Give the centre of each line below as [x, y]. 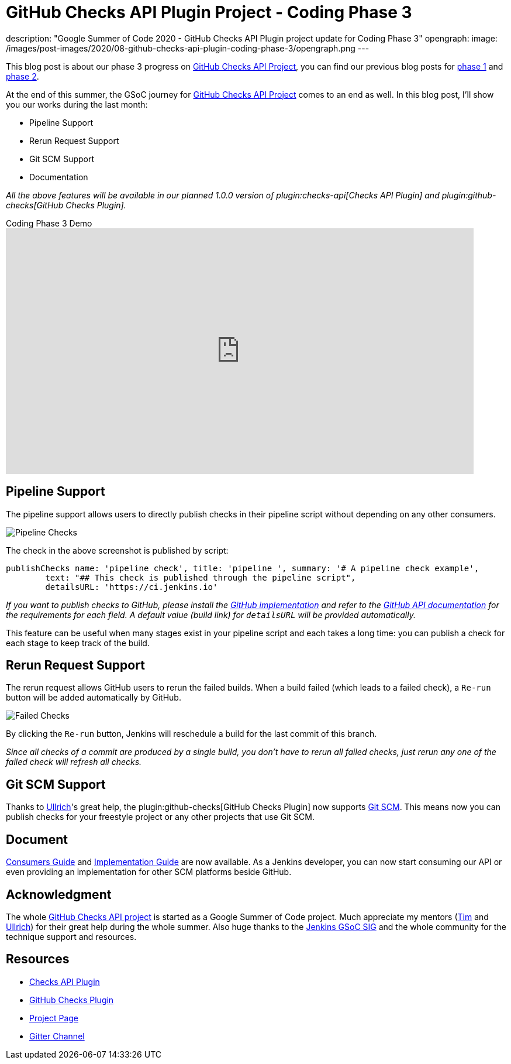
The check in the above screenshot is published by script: [117, 550]
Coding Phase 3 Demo [49, 223]
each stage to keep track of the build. [78, 643]
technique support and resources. [71, 936]
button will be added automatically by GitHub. [94, 698]
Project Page [54, 1018]
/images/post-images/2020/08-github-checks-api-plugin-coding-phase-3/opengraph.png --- [188, 48]
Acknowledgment [59, 894]
